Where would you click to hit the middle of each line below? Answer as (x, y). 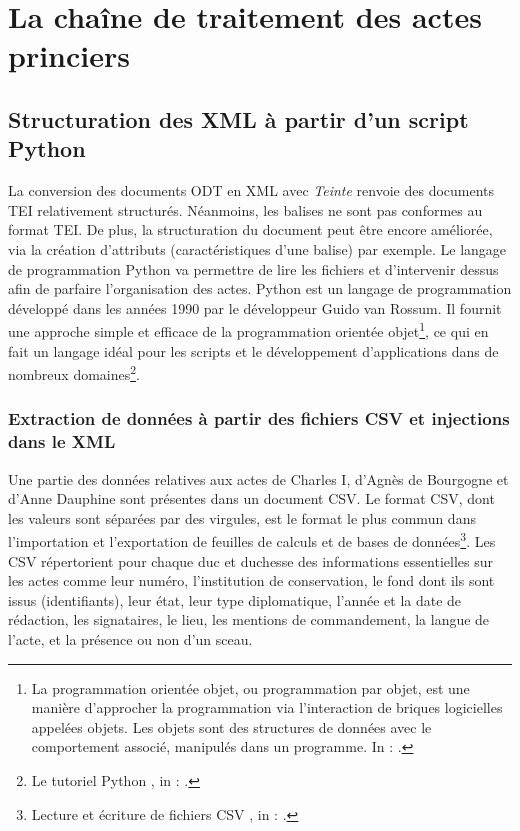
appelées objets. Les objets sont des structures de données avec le (231, 726)
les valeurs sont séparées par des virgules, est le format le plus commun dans (242, 517)
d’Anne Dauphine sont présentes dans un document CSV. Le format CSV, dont (251, 498)
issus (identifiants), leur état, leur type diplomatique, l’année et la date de (235, 599)
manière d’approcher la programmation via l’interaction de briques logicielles (267, 707)
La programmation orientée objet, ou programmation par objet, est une (250, 687)
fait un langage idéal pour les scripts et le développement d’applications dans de (253, 350)
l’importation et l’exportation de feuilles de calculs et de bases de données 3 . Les (252, 539)
